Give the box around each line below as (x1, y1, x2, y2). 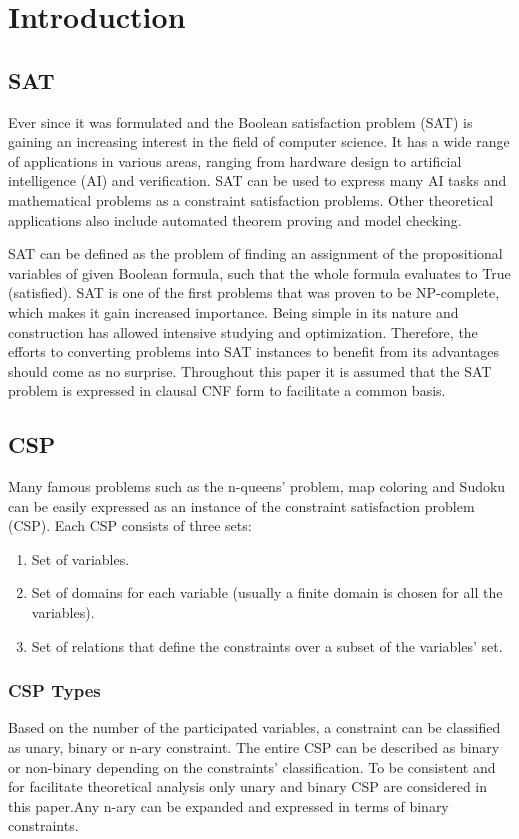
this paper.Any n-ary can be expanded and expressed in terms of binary (8, 795, 449, 816)
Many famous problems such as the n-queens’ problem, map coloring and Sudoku (8, 476, 506, 497)
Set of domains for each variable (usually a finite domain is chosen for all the (31, 582, 503, 603)
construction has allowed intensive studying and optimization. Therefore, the (8, 321, 478, 342)
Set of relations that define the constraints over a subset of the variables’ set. (31, 635, 503, 656)
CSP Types (8, 678, 101, 703)
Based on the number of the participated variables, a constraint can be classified (8, 717, 501, 738)
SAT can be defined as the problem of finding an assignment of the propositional (8, 243, 503, 264)
